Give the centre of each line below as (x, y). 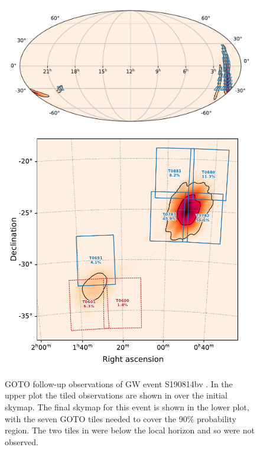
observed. (22, 441)
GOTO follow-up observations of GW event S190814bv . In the (119, 383)
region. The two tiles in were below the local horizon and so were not (130, 430)
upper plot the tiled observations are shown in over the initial (116, 395)
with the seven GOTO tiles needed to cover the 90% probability (121, 418)
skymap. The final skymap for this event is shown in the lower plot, (127, 406)
